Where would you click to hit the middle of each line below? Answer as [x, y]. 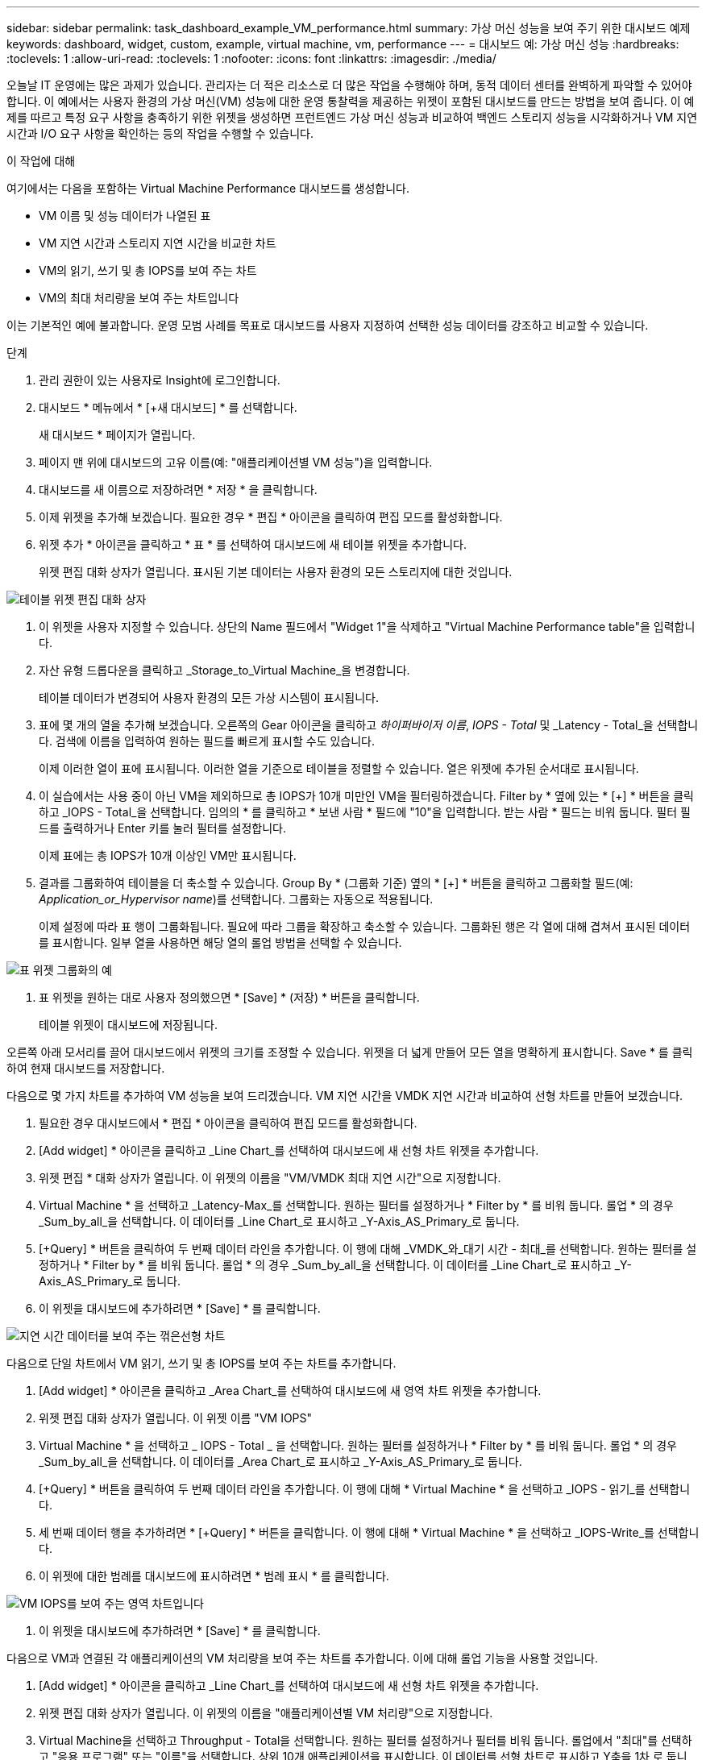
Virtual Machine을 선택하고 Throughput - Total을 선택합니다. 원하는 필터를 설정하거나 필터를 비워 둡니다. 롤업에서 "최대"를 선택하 [365, 1740]
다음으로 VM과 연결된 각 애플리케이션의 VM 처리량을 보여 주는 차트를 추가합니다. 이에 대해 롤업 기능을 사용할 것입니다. [302, 1658]
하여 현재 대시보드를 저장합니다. [86, 1068]
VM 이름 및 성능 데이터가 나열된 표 [125, 216]
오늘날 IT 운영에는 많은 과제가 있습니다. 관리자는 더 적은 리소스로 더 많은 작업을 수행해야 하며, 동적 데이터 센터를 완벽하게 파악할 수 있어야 [349, 85]
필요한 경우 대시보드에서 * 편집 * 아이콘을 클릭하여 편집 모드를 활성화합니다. [228, 1123]
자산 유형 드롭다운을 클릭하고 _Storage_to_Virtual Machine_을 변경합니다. [224, 670]
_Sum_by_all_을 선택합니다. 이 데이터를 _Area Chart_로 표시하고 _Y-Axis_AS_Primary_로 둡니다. [280, 1461]
